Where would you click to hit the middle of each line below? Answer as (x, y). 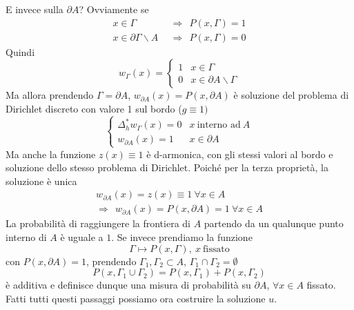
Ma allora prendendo (50, 95)
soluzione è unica (41, 181)
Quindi (20, 51)
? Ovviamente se (114, 9)
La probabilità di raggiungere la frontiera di (98, 223)
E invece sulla (35, 9)
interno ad (219, 125)
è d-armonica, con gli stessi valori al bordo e (240, 154)
